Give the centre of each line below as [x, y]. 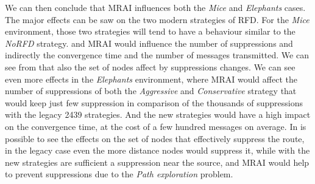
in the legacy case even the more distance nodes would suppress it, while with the [157, 150]
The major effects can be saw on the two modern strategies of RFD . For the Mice [157, 19]
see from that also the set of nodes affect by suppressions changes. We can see [150, 66]
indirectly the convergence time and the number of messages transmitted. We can [157, 55]
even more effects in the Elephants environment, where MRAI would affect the [151, 79]
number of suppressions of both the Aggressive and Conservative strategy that [151, 91]
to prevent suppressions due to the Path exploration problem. [119, 174]
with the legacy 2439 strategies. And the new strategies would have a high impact [158, 114]
